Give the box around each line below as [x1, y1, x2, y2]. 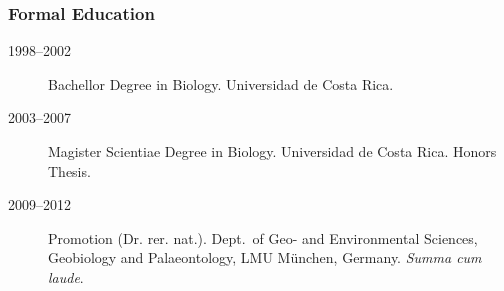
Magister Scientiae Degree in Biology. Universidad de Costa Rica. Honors [48, 141, 497, 161]
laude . [48, 266, 84, 287]
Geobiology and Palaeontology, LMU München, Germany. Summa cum [48, 247, 482, 268]
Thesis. [48, 160, 91, 181]
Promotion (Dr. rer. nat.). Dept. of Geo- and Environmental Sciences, [48, 227, 478, 248]
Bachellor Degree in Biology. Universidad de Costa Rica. [48, 73, 394, 94]
